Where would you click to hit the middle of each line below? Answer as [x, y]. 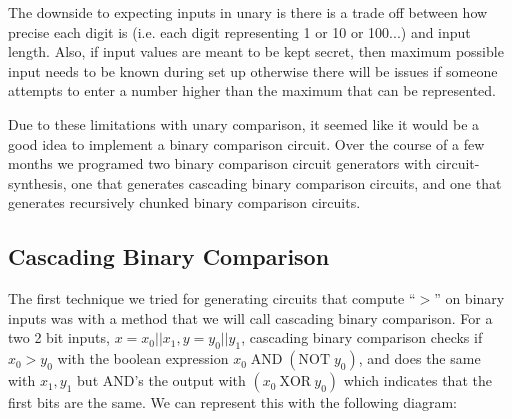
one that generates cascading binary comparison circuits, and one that [286, 182]
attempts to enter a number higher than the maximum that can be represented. [252, 90]
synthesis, [37, 182]
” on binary [469, 298]
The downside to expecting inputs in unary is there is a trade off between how [248, 12]
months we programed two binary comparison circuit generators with [220, 163]
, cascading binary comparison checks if [362, 337]
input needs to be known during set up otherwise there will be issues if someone [253, 70]
